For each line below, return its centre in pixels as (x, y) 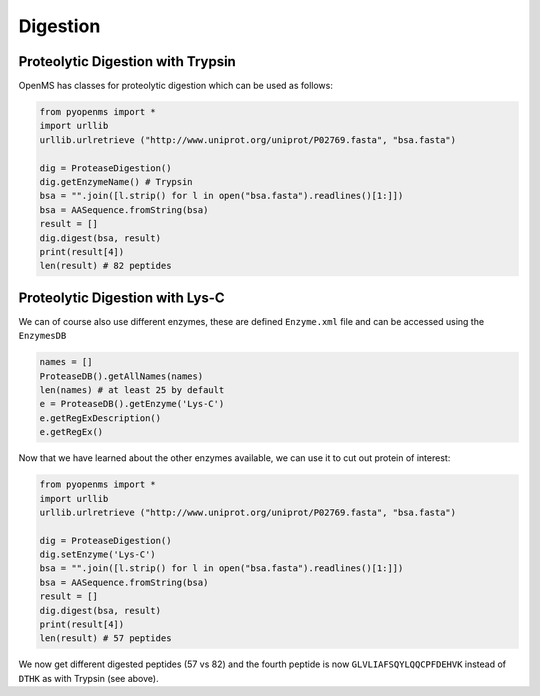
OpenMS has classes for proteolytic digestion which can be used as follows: (176, 86)
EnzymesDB (42, 336)
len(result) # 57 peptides (105, 638)
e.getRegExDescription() (100, 418)
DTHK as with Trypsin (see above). (88, 678)
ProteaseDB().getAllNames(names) (121, 376)
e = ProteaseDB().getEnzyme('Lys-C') (132, 404)
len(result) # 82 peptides (105, 266)
